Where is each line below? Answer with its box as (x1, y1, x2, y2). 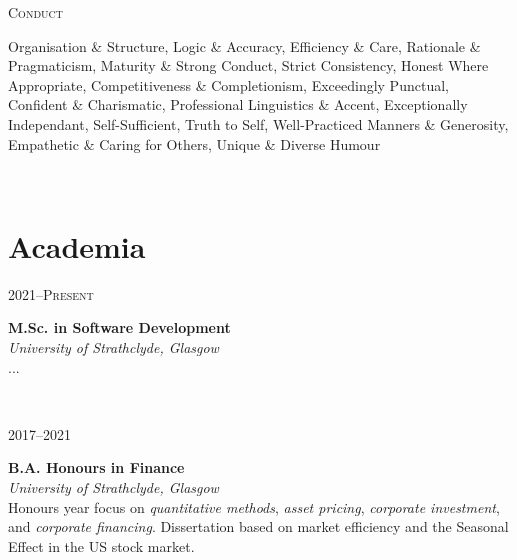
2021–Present (8, 283, 94, 304)
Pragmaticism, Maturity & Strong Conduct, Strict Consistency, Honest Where (8, 55, 489, 76)
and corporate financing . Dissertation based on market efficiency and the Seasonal (8, 516, 509, 537)
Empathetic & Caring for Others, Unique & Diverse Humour (8, 133, 381, 154)
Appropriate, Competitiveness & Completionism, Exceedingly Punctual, (8, 74, 449, 95)
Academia (8, 225, 146, 266)
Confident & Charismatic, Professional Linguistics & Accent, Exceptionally (8, 94, 468, 115)
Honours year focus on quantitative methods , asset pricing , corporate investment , (8, 496, 500, 517)
